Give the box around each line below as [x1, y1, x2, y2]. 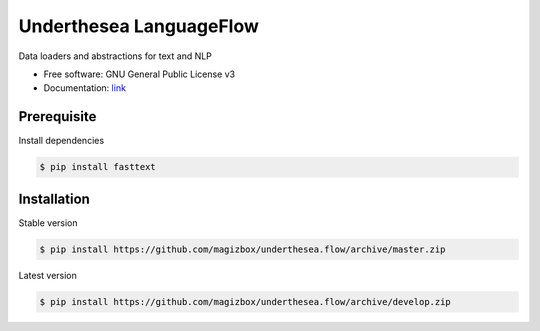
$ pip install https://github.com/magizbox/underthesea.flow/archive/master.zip [39, 243, 446, 255]
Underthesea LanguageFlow [18, 15, 260, 37]
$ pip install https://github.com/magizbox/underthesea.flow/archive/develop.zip [39, 296, 452, 307]
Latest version [18, 269, 77, 281]
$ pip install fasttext [39, 161, 157, 173]
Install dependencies [18, 135, 105, 147]
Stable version [18, 216, 79, 229]
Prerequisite [18, 108, 97, 125]
